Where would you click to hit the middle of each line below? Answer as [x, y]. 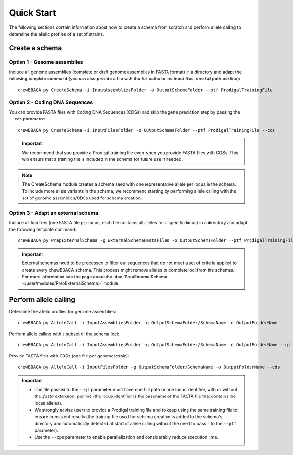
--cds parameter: [27, 119]
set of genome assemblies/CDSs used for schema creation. [82, 198]
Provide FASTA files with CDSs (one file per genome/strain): [69, 356]
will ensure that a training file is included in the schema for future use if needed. [103, 159]
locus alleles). [48, 403]
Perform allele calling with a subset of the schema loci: [64, 334]
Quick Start [32, 13]
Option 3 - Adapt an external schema [54, 213]
